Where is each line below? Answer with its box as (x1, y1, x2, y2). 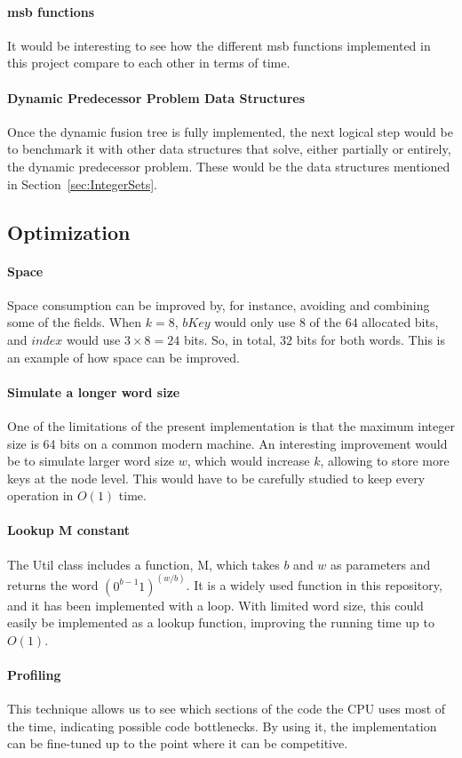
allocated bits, (362, 313, 439, 331)
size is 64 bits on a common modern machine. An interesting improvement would (7, 434, 448, 452)
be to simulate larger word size (7, 451, 175, 470)
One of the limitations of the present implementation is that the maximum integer (7, 416, 455, 435)
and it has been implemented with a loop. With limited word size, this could (7, 595, 424, 614)
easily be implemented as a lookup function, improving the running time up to (7, 613, 434, 632)
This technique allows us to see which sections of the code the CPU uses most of (7, 699, 446, 718)
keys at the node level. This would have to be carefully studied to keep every (7, 468, 426, 487)
